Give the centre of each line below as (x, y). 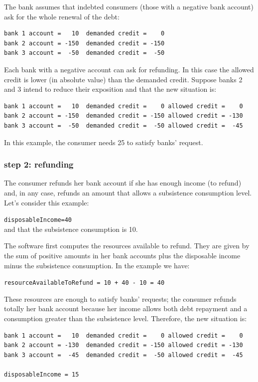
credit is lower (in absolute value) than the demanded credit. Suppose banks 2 (123, 79)
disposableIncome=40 (38, 220)
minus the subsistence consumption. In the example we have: (97, 265)
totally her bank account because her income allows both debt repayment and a (126, 308)
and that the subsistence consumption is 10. (71, 229)
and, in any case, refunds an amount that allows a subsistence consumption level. (128, 192)
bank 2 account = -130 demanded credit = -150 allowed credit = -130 (124, 345)
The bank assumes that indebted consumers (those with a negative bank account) (129, 6)
